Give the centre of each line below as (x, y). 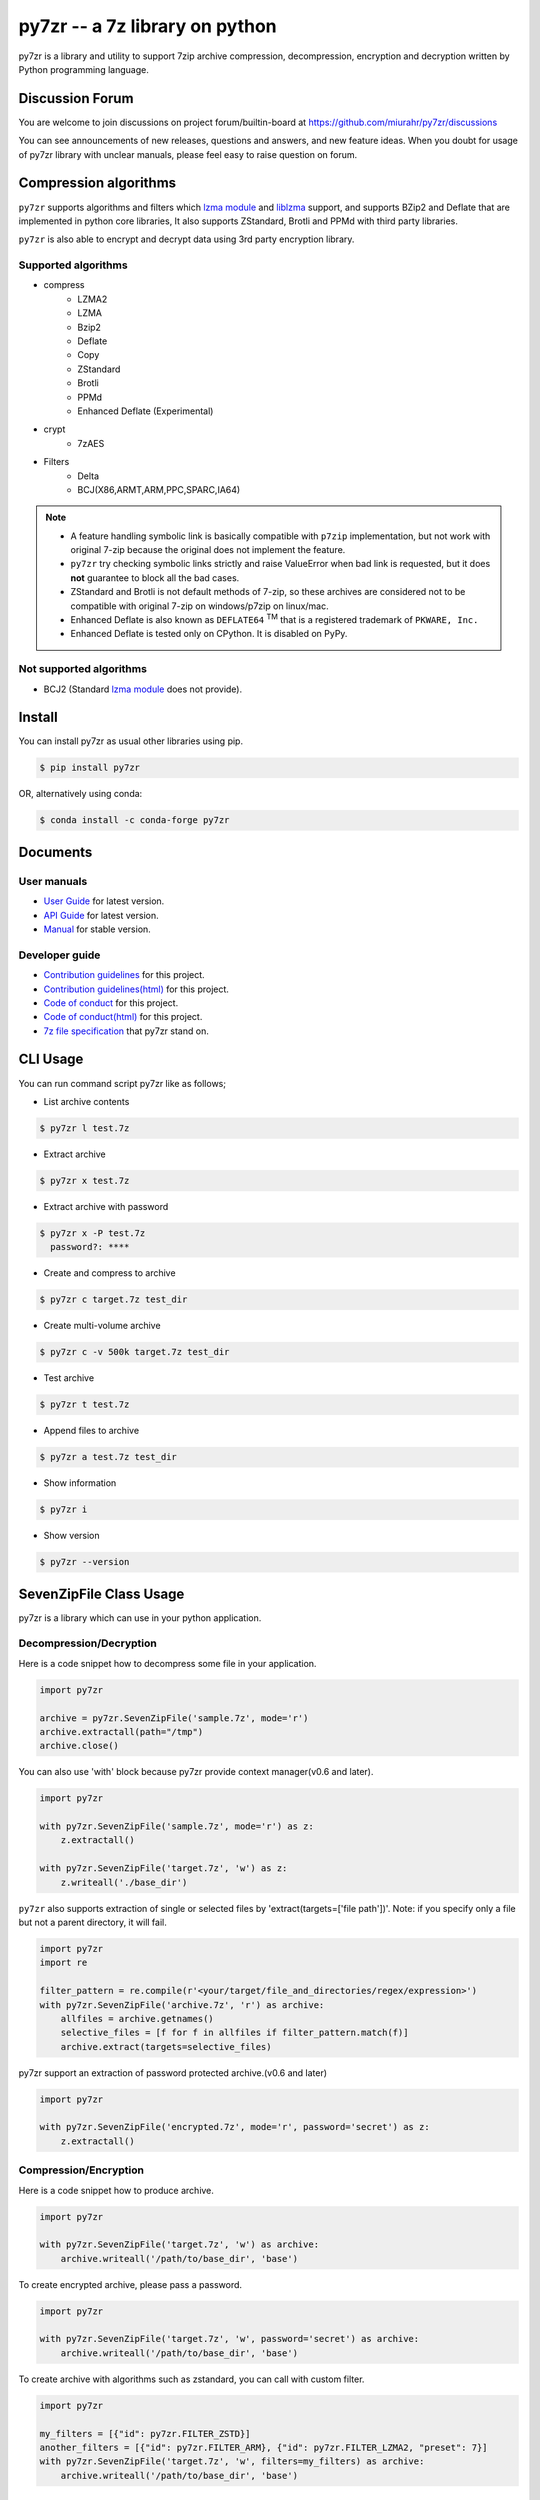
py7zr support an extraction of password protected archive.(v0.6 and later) (173, 2072)
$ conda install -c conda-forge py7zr (134, 820)
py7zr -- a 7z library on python (147, 26)
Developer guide (59, 955)
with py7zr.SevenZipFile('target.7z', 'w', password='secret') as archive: (229, 2339)
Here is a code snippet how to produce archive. (116, 2190)
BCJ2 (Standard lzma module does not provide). (143, 689)
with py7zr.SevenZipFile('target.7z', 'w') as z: (163, 1868)
